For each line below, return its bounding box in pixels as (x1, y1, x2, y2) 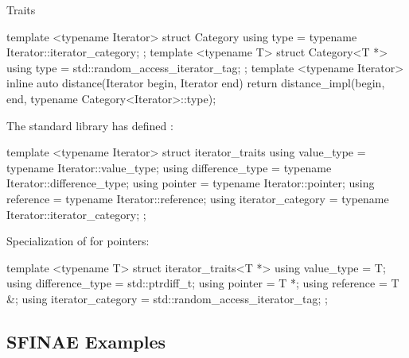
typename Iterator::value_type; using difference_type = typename (6, 159, 332, 175)
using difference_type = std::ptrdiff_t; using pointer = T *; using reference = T (6, 275, 399, 291)
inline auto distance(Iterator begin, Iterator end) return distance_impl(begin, (6, 75, 385, 91)
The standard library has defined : (6, 117, 173, 133)
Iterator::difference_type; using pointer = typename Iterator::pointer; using (6, 175, 375, 191)
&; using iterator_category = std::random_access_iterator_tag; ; (6, 290, 328, 306)
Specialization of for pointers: (6, 233, 150, 249)
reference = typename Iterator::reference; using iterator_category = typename (6, 190, 389, 206)
